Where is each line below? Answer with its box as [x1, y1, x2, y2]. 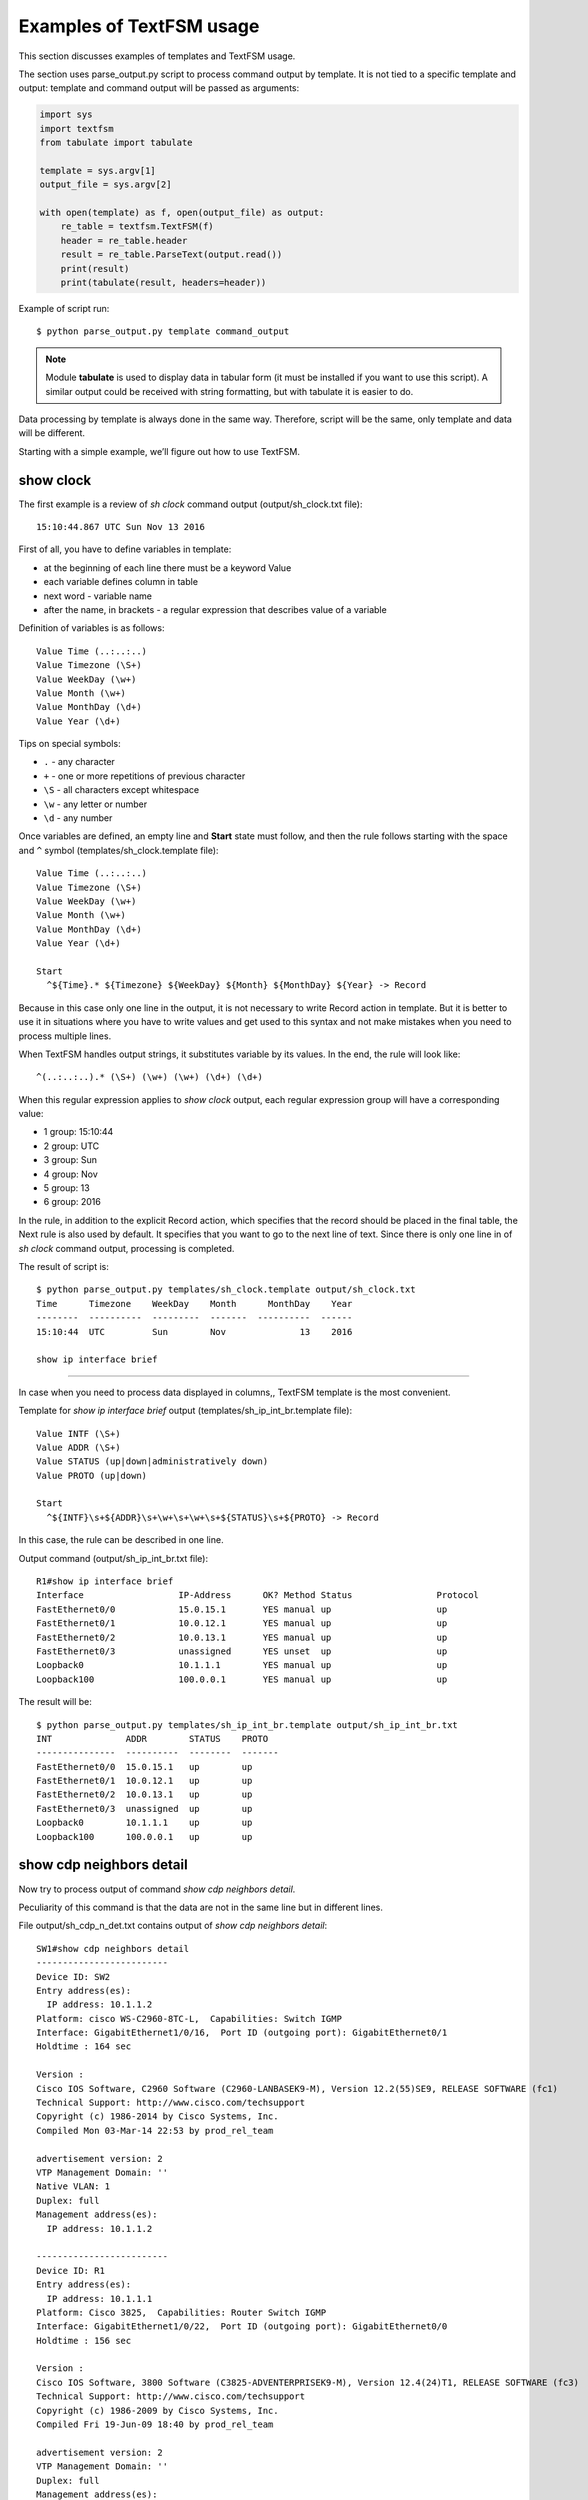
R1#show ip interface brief [36, 1576, 174, 1587]
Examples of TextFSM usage [18, 15, 260, 37]
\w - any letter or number [43, 798, 148, 810]
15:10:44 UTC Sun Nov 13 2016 [36, 1326, 353, 1337]
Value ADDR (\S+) [36, 1441, 121, 1453]
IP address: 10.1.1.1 [46, 2293, 153, 2304]
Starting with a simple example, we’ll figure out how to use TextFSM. [18, 445, 300, 457]
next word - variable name [43, 590, 153, 602]
